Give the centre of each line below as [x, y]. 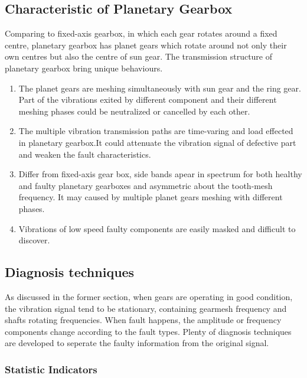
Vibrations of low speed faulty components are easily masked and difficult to [157, 228]
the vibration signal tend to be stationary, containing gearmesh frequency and [146, 308]
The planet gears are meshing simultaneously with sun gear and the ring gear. [160, 88]
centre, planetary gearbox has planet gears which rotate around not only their [146, 45]
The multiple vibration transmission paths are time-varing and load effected [156, 131]
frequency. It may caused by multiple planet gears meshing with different [151, 197]
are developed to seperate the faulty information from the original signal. [137, 343]
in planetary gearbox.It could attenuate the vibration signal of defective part [157, 142]
